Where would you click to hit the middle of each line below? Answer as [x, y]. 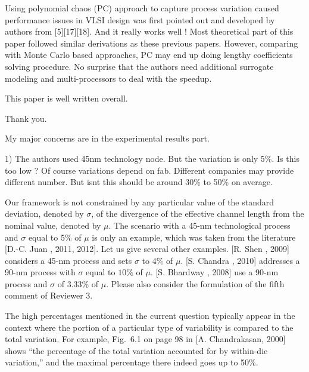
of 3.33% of [78, 283]
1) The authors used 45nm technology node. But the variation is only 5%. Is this [152, 158]
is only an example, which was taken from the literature [194, 237]
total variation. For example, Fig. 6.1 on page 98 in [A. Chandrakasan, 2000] [145, 339]
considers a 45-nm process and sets [68, 260]
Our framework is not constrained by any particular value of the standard [140, 202]
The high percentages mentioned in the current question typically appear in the [150, 316]
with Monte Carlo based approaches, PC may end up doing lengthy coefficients [149, 55]
